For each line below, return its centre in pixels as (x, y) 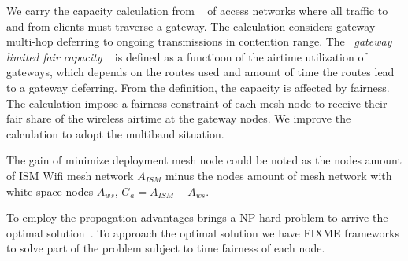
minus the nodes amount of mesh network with (278, 175)
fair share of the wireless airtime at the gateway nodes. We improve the (179, 118)
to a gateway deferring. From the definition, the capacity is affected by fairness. (198, 87)
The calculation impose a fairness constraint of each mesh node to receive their (197, 103)
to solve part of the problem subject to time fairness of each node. (166, 248)
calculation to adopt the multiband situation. (115, 133)
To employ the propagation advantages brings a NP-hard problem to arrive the (197, 217)
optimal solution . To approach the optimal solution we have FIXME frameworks (203, 232)
